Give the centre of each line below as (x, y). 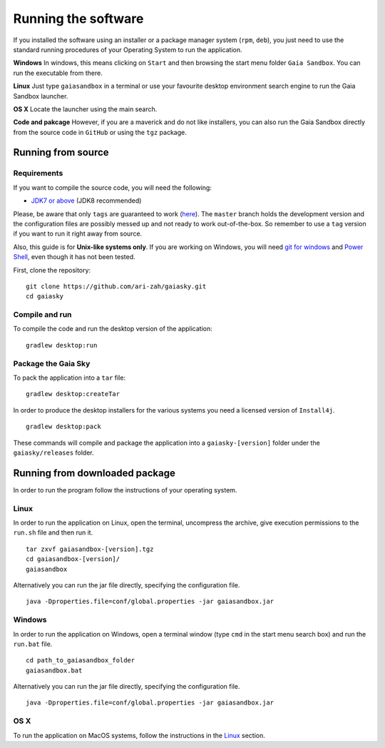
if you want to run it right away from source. (78, 234)
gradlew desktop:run (62, 345)
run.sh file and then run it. (53, 532)
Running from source (61, 152)
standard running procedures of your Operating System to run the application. (128, 49)
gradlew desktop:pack (63, 427)
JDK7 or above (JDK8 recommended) (86, 201)
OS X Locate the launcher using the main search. (85, 109)
